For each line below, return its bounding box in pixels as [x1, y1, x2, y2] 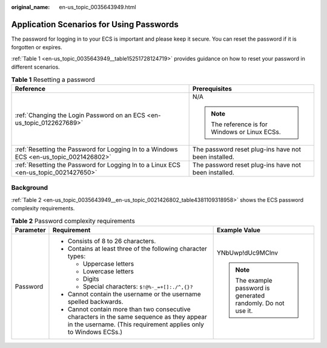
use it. [235, 306, 253, 315]
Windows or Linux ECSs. [211, 127, 281, 136]
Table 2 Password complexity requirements [11, 216, 136, 225]
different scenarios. [11, 64, 60, 71]
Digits [82, 275, 99, 283]
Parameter [15, 226, 46, 234]
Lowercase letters [82, 267, 134, 275]
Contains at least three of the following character [67, 244, 207, 253]
